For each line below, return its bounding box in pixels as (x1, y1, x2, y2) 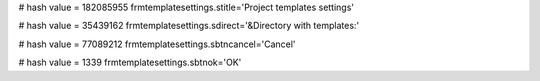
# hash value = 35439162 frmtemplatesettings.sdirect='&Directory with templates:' (18, 20, 360, 32)
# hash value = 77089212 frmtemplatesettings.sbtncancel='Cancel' (18, 38, 296, 50)
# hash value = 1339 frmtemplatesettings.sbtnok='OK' (18, 56, 242, 69)
